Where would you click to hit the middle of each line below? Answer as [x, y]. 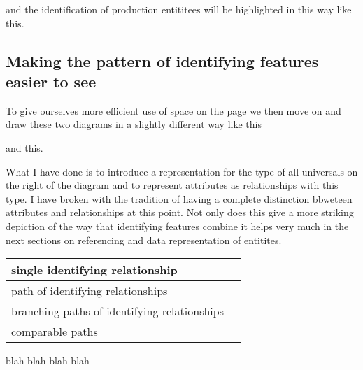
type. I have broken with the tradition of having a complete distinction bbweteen [179, 198]
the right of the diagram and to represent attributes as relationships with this [172, 185]
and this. [24, 147]
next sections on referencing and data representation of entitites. [144, 240]
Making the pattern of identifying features [162, 61]
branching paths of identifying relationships [118, 311]
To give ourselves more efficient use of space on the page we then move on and [173, 110]
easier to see [51, 81]
